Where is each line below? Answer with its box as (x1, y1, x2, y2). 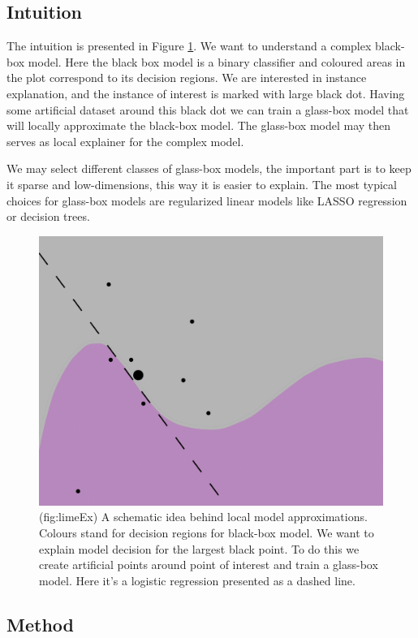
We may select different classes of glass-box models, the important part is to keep (6, 160, 412, 177)
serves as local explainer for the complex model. (6, 132, 244, 149)
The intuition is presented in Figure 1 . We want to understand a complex (6, 37, 372, 54)
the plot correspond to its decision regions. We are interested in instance (6, 69, 367, 86)
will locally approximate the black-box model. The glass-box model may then (6, 117, 391, 134)
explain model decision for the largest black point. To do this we (39, 540, 360, 557)
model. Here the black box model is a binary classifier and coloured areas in (28, 53, 406, 70)
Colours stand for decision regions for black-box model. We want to (39, 524, 374, 541)
